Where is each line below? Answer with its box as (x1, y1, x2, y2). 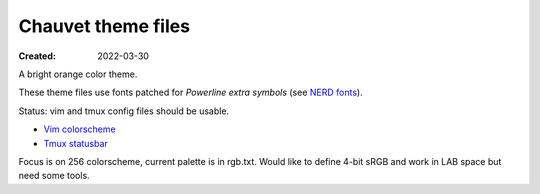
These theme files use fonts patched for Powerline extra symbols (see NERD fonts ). (18, 86, 364, 99)
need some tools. (18, 170, 90, 182)
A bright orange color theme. (18, 68, 138, 80)
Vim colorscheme (43, 123, 116, 135)
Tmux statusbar (43, 137, 109, 149)
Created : (18, 50, 57, 62)
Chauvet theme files (18, 15, 190, 37)
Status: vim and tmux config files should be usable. (18, 105, 230, 117)
